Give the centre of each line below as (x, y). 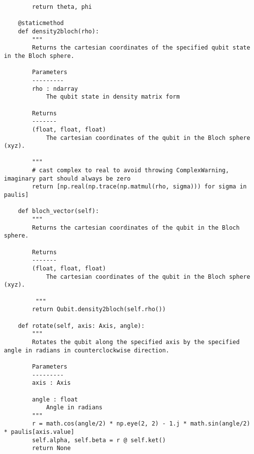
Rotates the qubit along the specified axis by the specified (136, 342)
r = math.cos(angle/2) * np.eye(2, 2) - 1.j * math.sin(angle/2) (141, 424)
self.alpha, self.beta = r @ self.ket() (99, 440)
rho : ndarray (55, 89)
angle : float (55, 399)
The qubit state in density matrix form (113, 97)
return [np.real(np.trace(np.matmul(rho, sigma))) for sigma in (139, 187)
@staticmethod (41, 23)
